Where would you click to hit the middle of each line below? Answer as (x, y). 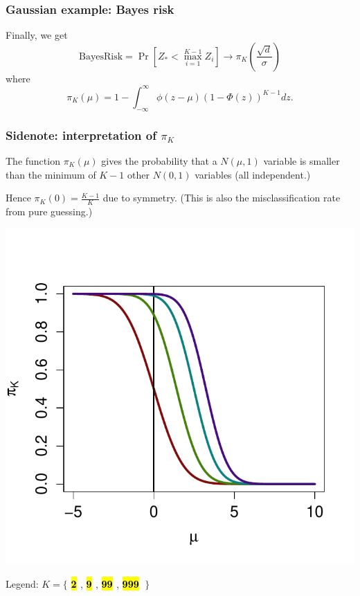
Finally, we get (37, 35)
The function (33, 160)
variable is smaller (301, 160)
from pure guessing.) (49, 211)
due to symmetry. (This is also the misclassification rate (222, 198)
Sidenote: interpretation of (81, 135)
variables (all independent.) (253, 174)
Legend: (22, 583)
